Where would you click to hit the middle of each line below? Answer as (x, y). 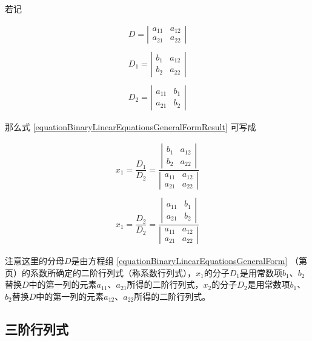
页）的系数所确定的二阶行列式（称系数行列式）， (100, 272)
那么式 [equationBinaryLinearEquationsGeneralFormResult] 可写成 (131, 126)
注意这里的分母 (35, 261)
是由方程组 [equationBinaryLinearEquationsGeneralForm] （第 (189, 261)
